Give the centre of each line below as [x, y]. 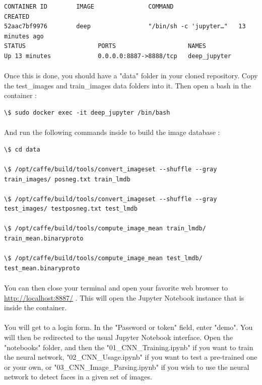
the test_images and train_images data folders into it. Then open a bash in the [128, 85]
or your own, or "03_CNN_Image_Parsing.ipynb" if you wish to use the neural [127, 367]
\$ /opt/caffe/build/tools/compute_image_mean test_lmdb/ [103, 258]
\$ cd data [22, 149]
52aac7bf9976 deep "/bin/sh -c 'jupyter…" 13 [125, 27]
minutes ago [24, 36]
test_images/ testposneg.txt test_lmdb [71, 209]
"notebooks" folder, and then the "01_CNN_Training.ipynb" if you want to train [129, 347]
